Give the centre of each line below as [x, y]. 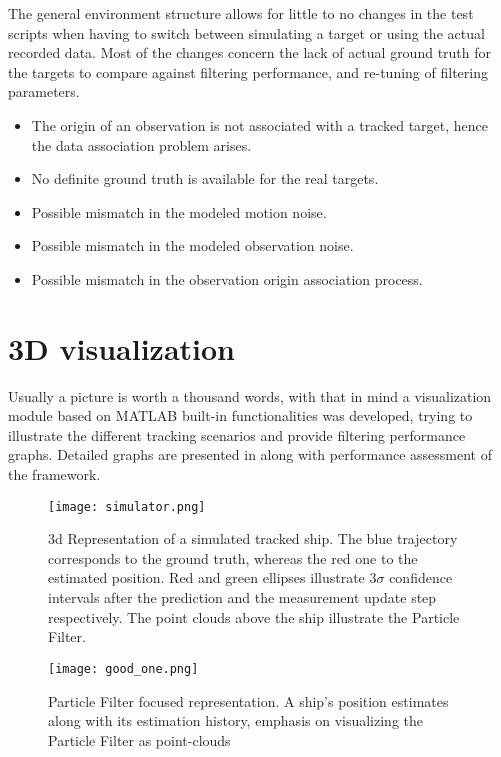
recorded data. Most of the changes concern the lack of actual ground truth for [250, 52]
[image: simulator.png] [127, 506]
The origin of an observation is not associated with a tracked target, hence [260, 124]
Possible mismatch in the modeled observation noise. [192, 245]
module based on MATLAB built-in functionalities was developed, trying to [240, 415]
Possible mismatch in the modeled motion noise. [179, 211]
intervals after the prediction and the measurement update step [242, 597]
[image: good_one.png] [123, 668]
